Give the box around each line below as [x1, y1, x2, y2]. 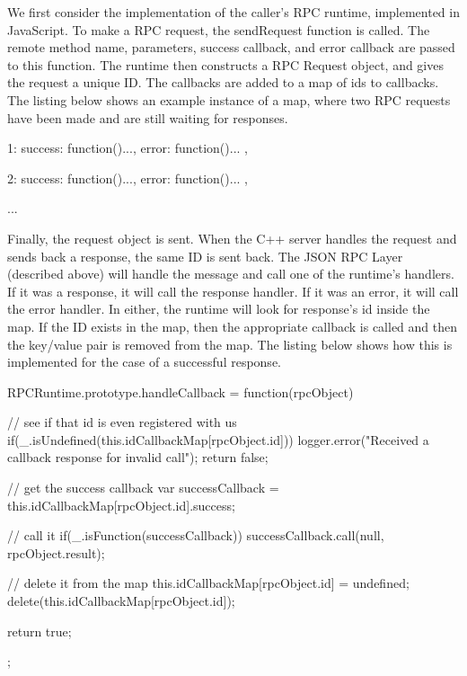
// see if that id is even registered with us [7, 413, 237, 431]
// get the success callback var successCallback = [7, 478, 279, 497]
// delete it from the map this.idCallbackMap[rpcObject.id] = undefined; [7, 574, 410, 592]
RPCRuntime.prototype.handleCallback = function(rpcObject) [7, 382, 354, 401]
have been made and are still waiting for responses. [7, 108, 288, 127]
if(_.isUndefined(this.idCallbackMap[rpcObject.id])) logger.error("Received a [7, 430, 429, 449]
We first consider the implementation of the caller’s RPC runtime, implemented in [7, 3, 460, 21]
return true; [7, 621, 72, 640]
